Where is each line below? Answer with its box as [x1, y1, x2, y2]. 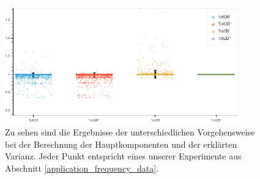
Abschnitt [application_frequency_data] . [5, 161, 159, 174]
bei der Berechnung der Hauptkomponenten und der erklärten [5, 137, 237, 150]
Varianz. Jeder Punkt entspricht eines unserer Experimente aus [5, 150, 242, 162]
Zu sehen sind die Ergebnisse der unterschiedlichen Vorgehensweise [5, 125, 255, 138]
